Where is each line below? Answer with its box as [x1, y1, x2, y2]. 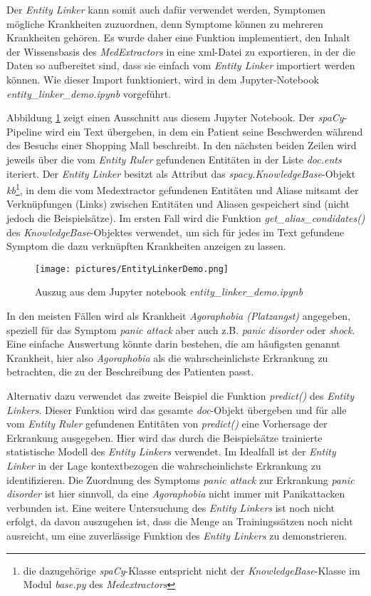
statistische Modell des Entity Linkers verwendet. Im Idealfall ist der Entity [6, 444, 336, 459]
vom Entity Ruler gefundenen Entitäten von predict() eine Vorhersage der [6, 416, 328, 431]
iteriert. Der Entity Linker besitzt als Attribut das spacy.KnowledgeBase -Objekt [6, 166, 356, 181]
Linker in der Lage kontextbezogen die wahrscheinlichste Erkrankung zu [6, 458, 321, 473]
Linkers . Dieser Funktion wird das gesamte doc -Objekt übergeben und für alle [6, 402, 347, 417]
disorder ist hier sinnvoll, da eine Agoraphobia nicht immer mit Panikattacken [6, 486, 345, 501]
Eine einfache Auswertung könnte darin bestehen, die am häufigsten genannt [6, 336, 340, 351]
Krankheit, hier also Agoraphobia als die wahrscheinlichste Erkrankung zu [6, 350, 328, 365]
